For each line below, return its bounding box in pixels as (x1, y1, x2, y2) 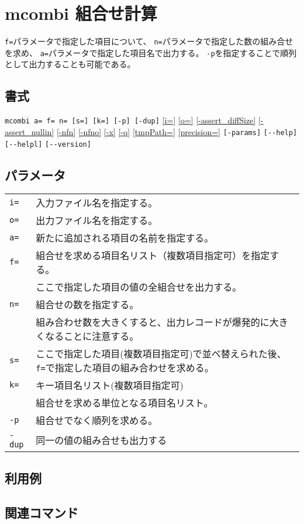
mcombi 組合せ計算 (5, 1, 157, 25)
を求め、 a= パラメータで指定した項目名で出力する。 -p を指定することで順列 (5, 46, 297, 58)
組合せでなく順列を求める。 (36, 413, 158, 428)
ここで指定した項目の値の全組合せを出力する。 (36, 280, 242, 294)
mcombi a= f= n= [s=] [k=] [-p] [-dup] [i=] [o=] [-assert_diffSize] (5, 114, 256, 126)
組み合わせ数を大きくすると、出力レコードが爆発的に (36, 315, 270, 329)
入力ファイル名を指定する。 (36, 196, 158, 210)
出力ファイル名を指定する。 (36, 213, 158, 227)
